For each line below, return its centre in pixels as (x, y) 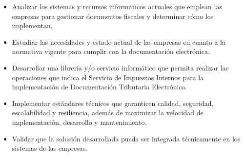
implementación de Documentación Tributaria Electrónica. (100, 87)
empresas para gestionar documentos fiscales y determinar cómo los (113, 16)
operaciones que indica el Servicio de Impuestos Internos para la (108, 77)
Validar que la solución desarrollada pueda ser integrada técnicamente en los (126, 138)
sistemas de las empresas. (50, 148)
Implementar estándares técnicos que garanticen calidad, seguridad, (113, 103)
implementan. (32, 26)
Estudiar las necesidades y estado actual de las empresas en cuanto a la (119, 42)
